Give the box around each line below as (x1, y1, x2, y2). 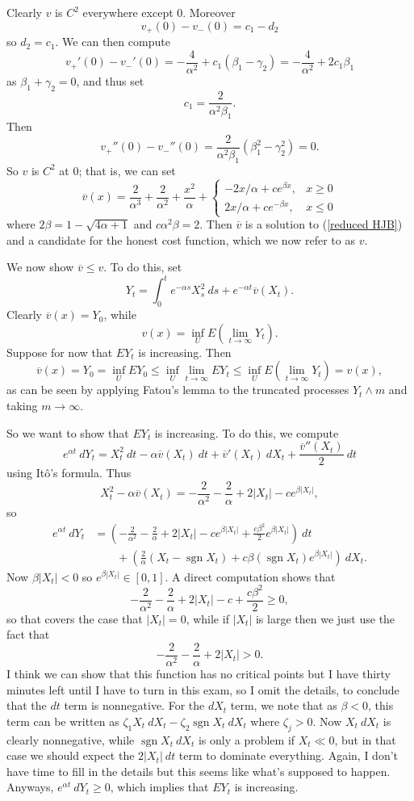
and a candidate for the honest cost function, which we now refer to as (6, 231, 355, 248)
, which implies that (110, 778, 209, 795)
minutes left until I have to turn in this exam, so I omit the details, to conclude (6, 681, 399, 698)
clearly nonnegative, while (6, 731, 135, 748)
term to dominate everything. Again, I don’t (178, 747, 399, 764)
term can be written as (6, 712, 119, 729)
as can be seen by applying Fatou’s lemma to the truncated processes (6, 381, 349, 398)
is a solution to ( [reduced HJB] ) (245, 216, 403, 233)
